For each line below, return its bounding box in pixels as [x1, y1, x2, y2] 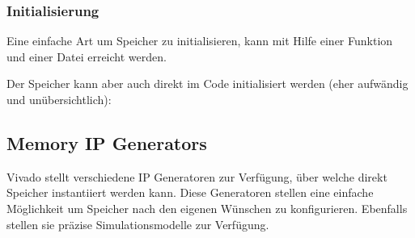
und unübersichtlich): [6, 91, 112, 107]
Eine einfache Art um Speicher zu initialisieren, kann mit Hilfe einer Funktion [6, 32, 393, 49]
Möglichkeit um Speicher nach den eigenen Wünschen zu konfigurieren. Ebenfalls [6, 199, 408, 216]
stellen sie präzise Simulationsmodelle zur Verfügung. [6, 215, 269, 232]
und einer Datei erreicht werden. [6, 48, 167, 65]
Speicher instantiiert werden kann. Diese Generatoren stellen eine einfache [6, 184, 374, 201]
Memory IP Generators [6, 130, 207, 155]
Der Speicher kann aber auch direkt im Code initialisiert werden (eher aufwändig [6, 75, 409, 92]
